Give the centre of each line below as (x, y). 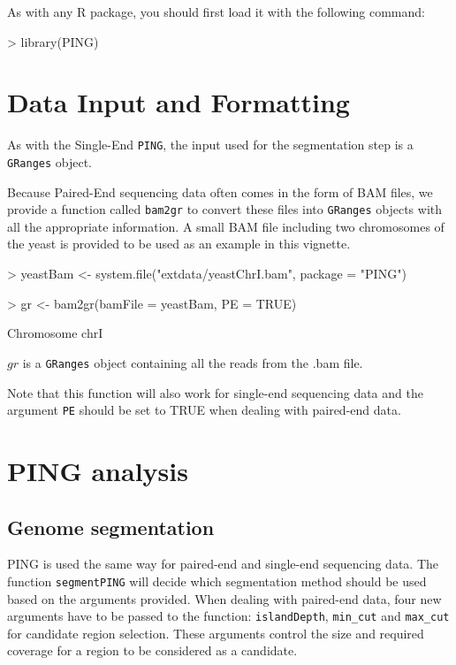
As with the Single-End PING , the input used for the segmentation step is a (210, 145)
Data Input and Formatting (179, 102)
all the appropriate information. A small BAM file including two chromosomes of (226, 226)
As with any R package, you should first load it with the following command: (216, 11)
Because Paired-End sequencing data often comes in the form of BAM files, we (220, 191)
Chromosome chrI (55, 333)
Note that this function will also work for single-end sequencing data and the (215, 392)
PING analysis (98, 470)
